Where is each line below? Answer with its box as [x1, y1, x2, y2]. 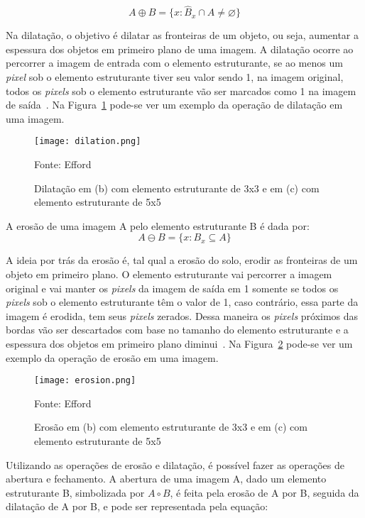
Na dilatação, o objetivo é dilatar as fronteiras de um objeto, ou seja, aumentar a [6, 28, 359, 43]
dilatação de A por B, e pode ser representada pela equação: [6, 499, 268, 514]
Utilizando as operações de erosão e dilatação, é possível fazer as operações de [6, 457, 345, 472]
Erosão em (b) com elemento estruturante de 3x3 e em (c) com [34, 419, 307, 434]
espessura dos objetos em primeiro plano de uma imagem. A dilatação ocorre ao [6, 41, 354, 56]
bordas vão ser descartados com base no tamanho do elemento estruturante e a [6, 322, 349, 337]
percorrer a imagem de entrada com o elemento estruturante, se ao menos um [6, 55, 343, 70]
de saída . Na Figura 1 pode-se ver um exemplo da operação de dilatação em [6, 97, 343, 112]
